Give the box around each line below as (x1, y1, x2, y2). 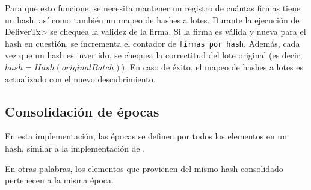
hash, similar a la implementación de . (5, 142, 146, 155)
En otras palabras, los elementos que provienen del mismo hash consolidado (5, 162, 283, 174)
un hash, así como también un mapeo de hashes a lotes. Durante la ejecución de (5, 13, 300, 26)
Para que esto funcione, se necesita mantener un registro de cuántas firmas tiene (5, 2, 301, 14)
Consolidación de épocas (5, 102, 159, 120)
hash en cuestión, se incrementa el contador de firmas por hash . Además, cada (5, 37, 300, 49)
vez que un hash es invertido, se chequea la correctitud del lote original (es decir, (5, 49, 303, 61)
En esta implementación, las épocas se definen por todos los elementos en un (5, 130, 287, 142)
